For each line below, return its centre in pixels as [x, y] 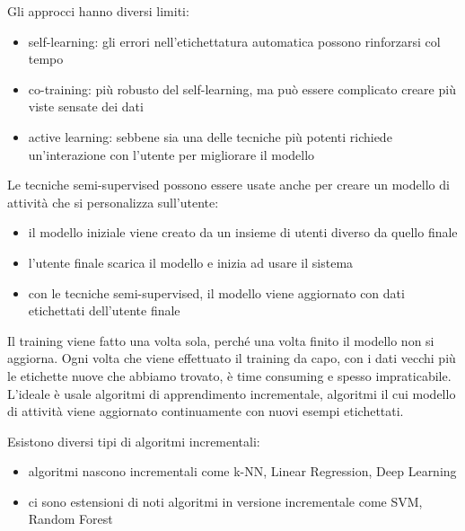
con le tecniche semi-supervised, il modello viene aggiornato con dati [216, 292]
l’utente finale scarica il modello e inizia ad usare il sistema [191, 262]
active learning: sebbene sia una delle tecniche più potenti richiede [210, 136]
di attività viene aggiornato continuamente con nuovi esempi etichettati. [206, 411]
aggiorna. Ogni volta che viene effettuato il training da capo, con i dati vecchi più [232, 358]
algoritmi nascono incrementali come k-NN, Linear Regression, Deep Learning [242, 471]
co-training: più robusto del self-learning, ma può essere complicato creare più [242, 88]
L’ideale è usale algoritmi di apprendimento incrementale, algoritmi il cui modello [232, 393]
